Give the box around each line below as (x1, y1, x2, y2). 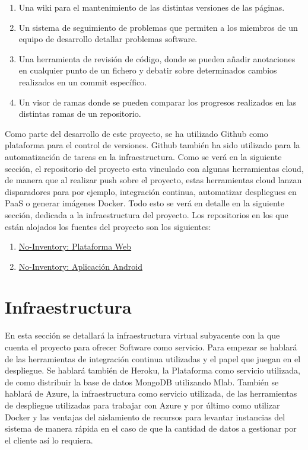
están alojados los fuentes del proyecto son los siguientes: (5, 220, 211, 232)
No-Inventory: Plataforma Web (18, 240, 132, 253)
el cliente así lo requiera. (5, 433, 93, 446)
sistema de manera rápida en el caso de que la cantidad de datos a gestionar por (5, 422, 297, 435)
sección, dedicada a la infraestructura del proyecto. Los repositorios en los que (5, 208, 288, 221)
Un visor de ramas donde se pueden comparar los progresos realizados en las (18, 95, 297, 108)
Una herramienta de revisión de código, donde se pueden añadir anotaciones (18, 52, 296, 65)
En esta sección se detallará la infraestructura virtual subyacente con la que (5, 329, 280, 342)
